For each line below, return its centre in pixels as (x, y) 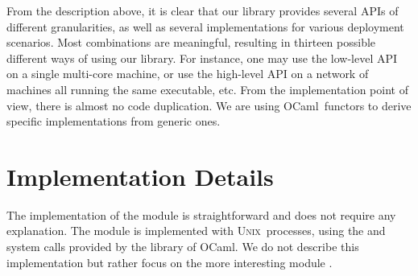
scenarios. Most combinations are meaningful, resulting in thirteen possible (191, 42)
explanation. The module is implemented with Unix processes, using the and (196, 231)
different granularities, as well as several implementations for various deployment (205, 26)
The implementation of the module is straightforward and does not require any (201, 214)
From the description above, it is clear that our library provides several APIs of (203, 10)
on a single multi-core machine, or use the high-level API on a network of (188, 74)
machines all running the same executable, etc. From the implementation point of (207, 89)
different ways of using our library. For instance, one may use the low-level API (202, 58)
